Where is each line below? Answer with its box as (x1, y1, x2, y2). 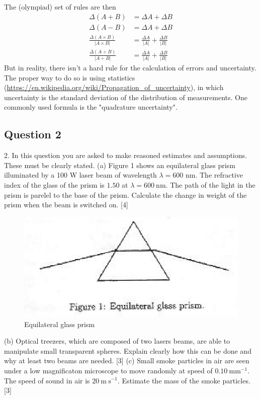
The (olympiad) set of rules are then (4, 2, 116, 12)
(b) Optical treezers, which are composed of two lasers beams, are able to (4, 336, 230, 346)
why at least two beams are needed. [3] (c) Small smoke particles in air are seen (4, 355, 249, 366)
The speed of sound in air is (4, 375, 90, 385)
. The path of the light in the (165, 179, 255, 190)
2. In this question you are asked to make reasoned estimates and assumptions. (4, 150, 247, 161)
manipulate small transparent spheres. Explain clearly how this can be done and (4, 345, 251, 356)
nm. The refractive (185, 170, 243, 180)
